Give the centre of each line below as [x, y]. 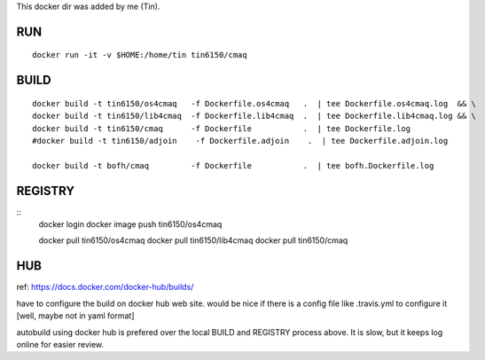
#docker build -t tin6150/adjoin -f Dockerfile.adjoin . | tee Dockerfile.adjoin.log [240, 141]
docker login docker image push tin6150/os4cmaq [130, 224]
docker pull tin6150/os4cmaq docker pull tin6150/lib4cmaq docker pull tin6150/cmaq [193, 240]
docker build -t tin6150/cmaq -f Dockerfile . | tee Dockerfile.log [222, 128]
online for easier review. [60, 344]
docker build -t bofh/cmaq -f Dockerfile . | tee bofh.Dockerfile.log [233, 165]
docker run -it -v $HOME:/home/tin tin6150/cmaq [140, 55]
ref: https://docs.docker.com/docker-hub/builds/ [105, 287]
